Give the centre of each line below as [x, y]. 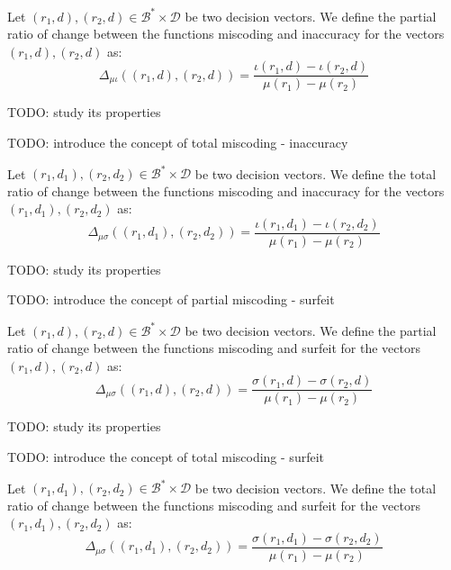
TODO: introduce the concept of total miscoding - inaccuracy [178, 142]
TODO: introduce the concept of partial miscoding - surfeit [171, 299]
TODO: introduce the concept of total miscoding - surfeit [166, 457]
